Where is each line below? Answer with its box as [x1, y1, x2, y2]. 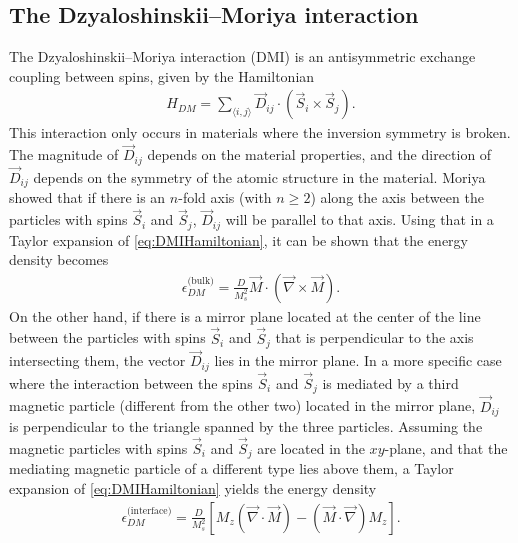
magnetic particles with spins [9, 437, 188, 458]
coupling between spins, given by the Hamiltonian [9, 65, 315, 86]
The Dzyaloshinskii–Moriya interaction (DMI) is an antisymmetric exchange [9, 46, 476, 67]
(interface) [127, 505, 172, 516]
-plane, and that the [384, 437, 508, 458]
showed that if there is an [9, 187, 166, 208]
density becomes [9, 249, 109, 270]
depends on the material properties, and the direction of [147, 144, 492, 165]
